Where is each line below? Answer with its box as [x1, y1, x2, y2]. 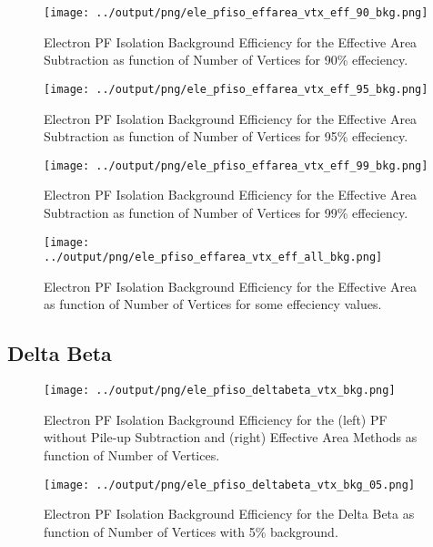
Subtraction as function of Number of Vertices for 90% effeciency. [44, 50, 408, 69]
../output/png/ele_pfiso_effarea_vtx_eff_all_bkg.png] [44, 251, 383, 264]
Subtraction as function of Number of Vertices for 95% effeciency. [44, 127, 408, 146]
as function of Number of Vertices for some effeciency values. [44, 294, 382, 314]
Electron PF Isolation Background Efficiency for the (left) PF [44, 409, 388, 428]
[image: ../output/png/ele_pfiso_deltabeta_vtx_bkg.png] [44, 384, 396, 397]
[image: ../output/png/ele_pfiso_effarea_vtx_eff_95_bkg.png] [44, 82, 428, 96]
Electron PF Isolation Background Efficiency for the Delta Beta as [44, 504, 415, 523]
